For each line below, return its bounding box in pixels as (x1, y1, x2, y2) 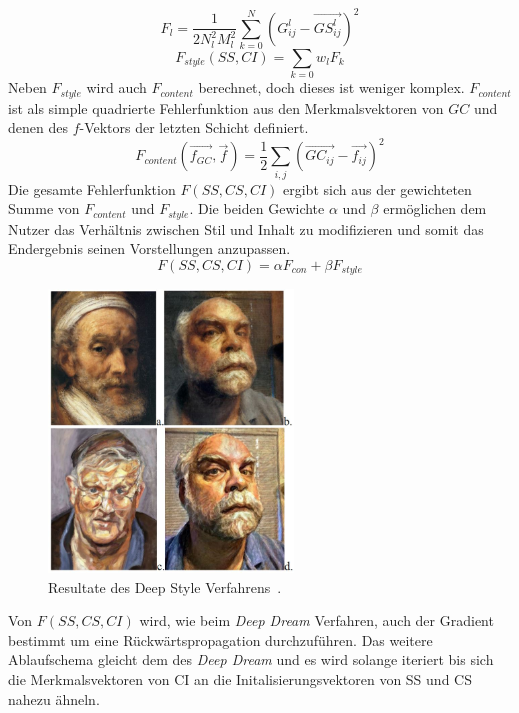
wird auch (86, 77, 147, 98)
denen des (8, 117, 68, 138)
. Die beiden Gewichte (189, 198, 325, 219)
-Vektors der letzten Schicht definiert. (79, 117, 309, 138)
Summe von (8, 198, 80, 219)
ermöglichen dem (383, 198, 487, 219)
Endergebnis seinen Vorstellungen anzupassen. (8, 238, 291, 259)
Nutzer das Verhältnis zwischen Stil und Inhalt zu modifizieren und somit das (8, 218, 484, 239)
